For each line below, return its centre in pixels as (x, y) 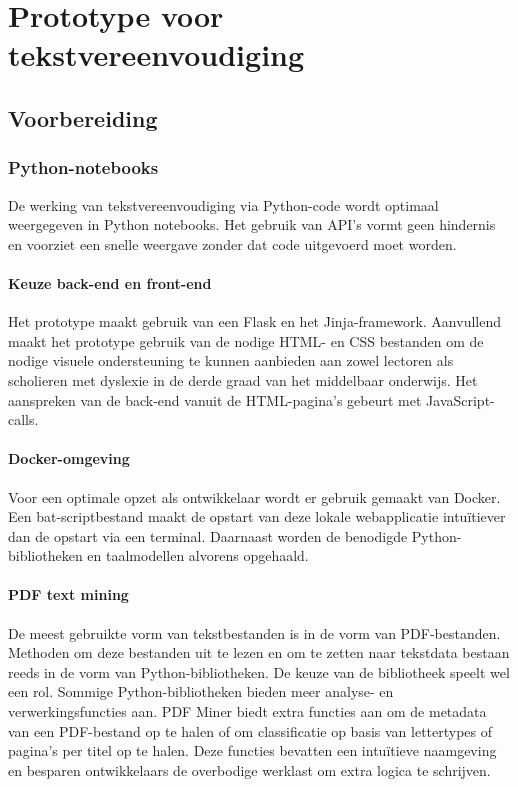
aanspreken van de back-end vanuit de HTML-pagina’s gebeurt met (215, 399)
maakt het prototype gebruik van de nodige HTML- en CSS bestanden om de (246, 340)
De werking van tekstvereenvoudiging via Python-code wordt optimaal (223, 204)
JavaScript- (460, 399)
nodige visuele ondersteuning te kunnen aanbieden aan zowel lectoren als (231, 360)
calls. (23, 419)
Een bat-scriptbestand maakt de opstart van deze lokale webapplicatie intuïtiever (257, 516)
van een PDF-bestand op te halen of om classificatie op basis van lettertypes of (250, 730)
